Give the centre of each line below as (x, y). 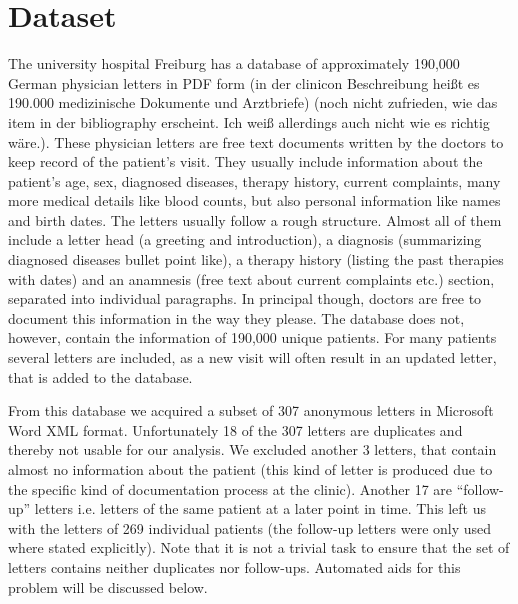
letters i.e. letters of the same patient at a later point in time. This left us (260, 508)
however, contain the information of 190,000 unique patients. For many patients (252, 337)
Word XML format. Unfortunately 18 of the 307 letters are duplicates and (235, 429)
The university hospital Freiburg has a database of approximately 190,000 (234, 63)
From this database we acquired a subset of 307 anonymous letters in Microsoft (251, 410)
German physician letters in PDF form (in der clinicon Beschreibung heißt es (244, 82)
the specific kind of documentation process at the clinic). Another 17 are (230, 488)
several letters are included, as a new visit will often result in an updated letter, (252, 357)
